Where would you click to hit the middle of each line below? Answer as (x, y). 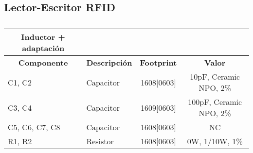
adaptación (43, 48)
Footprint (158, 63)
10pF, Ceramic (215, 77)
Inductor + (43, 37)
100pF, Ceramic (215, 102)
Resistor (100, 141)
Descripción (109, 63)
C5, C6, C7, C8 (34, 127)
